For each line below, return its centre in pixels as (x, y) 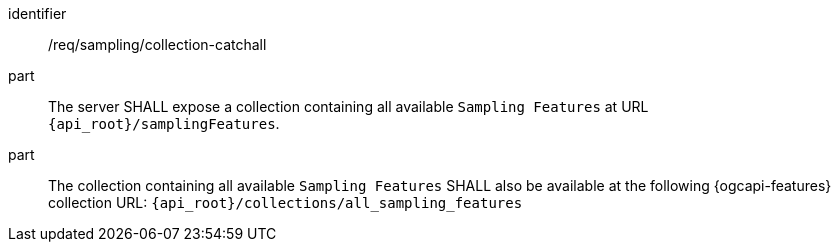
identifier (37, 13)
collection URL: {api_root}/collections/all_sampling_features (285, 202)
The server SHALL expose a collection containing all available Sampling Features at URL (348, 106)
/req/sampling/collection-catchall (157, 44)
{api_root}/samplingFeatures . (164, 123)
